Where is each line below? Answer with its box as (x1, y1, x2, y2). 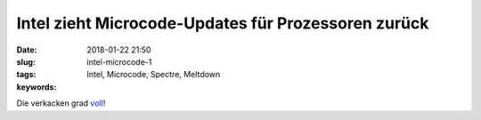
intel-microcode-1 (86, 56, 152, 67)
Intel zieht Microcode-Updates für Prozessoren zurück (16, 13, 429, 33)
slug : (16, 56, 36, 67)
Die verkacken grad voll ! (16, 98, 106, 108)
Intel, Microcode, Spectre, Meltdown (86, 69, 221, 80)
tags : (16, 69, 37, 80)
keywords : (16, 81, 57, 92)
